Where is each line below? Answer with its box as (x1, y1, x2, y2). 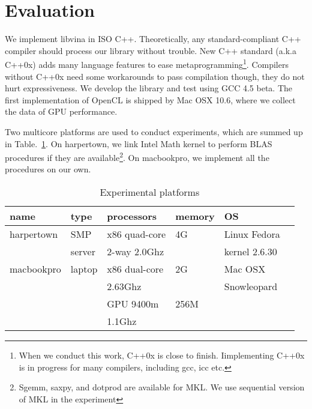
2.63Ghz (107, 279, 142, 293)
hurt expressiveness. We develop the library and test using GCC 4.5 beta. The (5, 82, 293, 94)
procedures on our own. (5, 163, 91, 175)
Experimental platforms (100, 184, 200, 199)
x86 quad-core (107, 226, 166, 241)
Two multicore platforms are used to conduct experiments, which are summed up (5, 125, 303, 138)
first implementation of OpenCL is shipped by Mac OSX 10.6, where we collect (5, 93, 296, 106)
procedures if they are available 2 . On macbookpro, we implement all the (5, 150, 269, 163)
